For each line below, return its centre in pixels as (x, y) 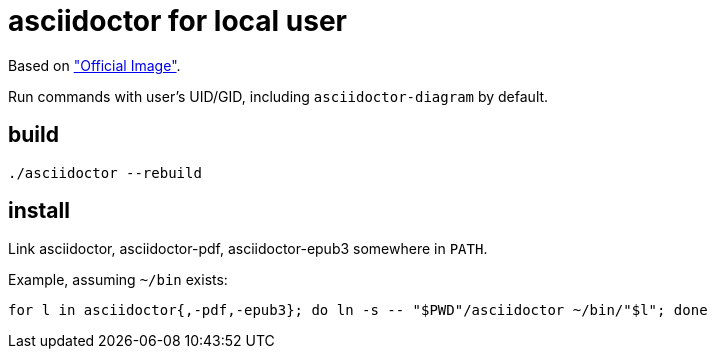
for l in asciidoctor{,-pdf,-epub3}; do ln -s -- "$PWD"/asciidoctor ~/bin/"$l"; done (358, 310)
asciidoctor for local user (177, 21)
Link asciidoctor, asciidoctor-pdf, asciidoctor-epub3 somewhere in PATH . (248, 249)
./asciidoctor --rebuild (105, 172)
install (39, 211)
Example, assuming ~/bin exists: (118, 280)
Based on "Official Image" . (94, 65)
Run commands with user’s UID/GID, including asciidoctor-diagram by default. (278, 96)
